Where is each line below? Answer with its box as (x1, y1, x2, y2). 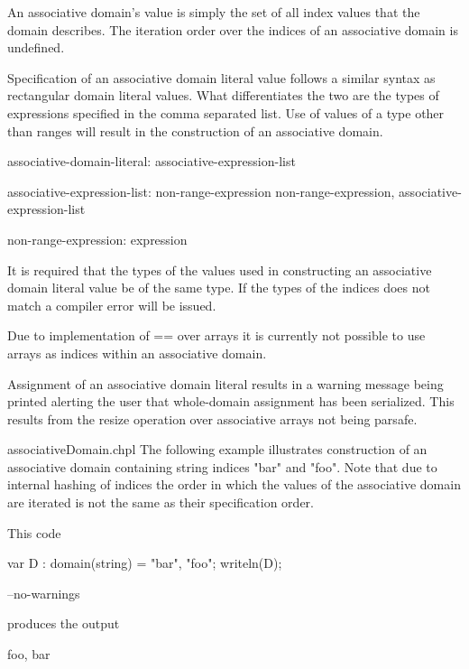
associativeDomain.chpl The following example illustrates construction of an (7, 440, 428, 459)
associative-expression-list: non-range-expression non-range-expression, (7, 181, 395, 200)
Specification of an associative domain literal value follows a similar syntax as (7, 68, 436, 87)
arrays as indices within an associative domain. (7, 343, 267, 362)
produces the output (7, 614, 120, 633)
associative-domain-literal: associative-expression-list (7, 152, 296, 171)
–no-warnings (7, 583, 80, 602)
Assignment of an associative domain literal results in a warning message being (7, 374, 444, 393)
